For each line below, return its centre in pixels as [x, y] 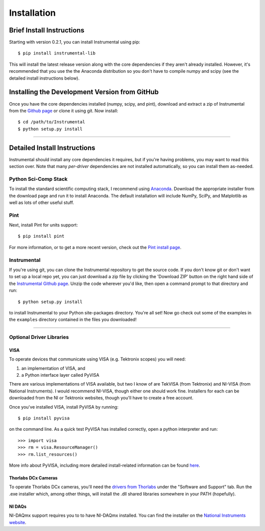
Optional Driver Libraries [39, 337]
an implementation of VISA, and [53, 368]
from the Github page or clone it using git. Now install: [64, 111]
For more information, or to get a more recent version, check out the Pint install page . [95, 247]
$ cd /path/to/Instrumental [52, 122]
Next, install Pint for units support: [43, 225]
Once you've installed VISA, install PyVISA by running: [64, 407]
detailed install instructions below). [44, 78]
